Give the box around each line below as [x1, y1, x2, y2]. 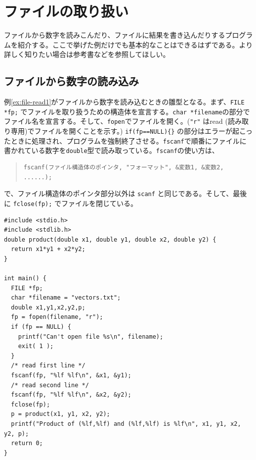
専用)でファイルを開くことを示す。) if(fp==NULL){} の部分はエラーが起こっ [10, 126, 253, 136]
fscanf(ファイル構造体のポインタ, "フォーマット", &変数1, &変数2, [23, 164, 224, 171]
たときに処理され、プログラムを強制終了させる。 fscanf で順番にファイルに [4, 135, 247, 146]
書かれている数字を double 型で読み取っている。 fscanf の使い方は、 [4, 145, 219, 155]
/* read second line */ [11, 381, 89, 389]
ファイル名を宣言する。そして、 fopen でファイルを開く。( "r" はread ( [4, 116, 228, 126]
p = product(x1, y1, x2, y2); [11, 410, 110, 418]
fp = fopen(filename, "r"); [11, 313, 103, 321]
